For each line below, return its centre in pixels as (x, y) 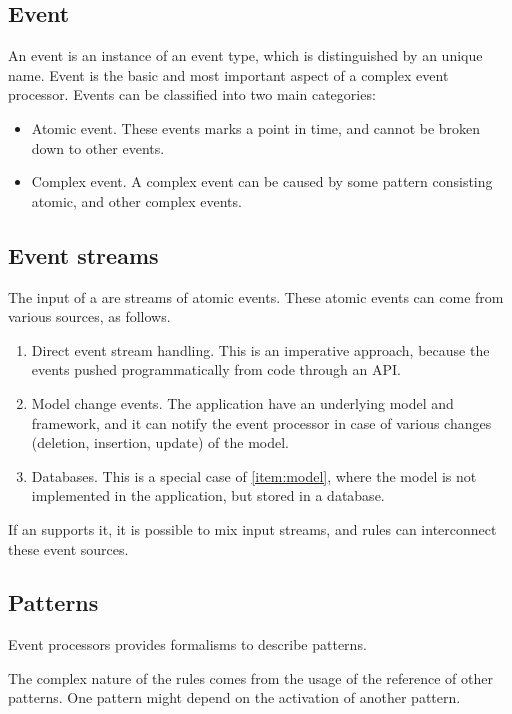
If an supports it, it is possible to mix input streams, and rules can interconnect (252, 528)
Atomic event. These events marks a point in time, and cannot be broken (256, 127)
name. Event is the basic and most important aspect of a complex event (228, 74)
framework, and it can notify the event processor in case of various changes (261, 422)
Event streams (83, 254)
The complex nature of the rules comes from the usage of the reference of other (250, 677)
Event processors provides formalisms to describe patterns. (187, 644)
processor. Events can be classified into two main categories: (192, 94)
